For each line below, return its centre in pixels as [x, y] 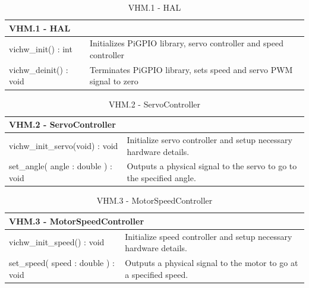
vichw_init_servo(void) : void [64, 145]
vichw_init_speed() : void [57, 242]
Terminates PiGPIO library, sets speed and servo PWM [191, 69]
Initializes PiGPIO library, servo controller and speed [186, 43]
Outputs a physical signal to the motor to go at [212, 262]
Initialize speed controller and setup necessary [209, 236]
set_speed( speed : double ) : [62, 262]
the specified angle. [161, 178]
